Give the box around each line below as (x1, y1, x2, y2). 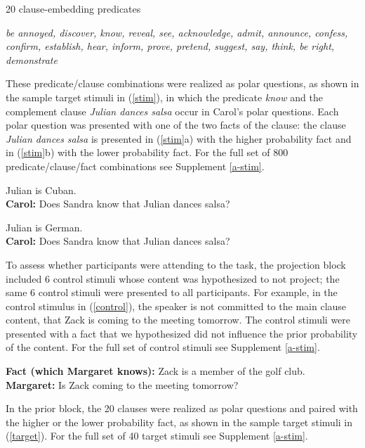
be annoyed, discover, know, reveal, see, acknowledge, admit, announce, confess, (6, 25, 348, 39)
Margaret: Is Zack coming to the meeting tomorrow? (6, 377, 239, 392)
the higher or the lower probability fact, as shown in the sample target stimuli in (6, 414, 353, 429)
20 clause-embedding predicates (6, 1, 141, 15)
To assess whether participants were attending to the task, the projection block (6, 257, 346, 271)
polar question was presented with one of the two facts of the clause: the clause (6, 117, 346, 132)
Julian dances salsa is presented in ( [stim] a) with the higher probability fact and (6, 131, 352, 146)
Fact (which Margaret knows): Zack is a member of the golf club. (6, 364, 305, 378)
